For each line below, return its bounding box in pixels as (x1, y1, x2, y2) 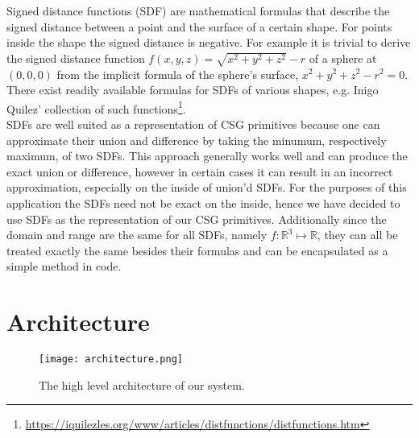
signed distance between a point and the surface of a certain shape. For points (6, 18, 392, 35)
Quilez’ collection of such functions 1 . (6, 97, 186, 117)
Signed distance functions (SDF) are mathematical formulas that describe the (6, 2, 390, 19)
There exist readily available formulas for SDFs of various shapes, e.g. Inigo (6, 81, 379, 98)
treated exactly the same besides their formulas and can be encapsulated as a (6, 242, 388, 258)
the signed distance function (6, 49, 145, 66)
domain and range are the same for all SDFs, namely (6, 226, 268, 243)
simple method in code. (6, 258, 122, 275)
